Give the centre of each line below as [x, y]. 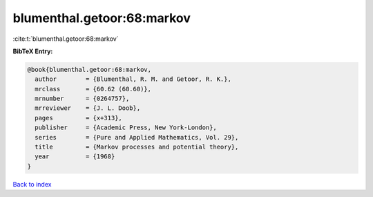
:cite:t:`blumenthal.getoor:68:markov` [66, 39]
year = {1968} [75, 157]
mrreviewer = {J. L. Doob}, [88, 108]
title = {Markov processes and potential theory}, [137, 147]
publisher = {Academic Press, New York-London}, [126, 128]
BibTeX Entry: [33, 51]
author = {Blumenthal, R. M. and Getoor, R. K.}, [133, 79]
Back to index [32, 184]
